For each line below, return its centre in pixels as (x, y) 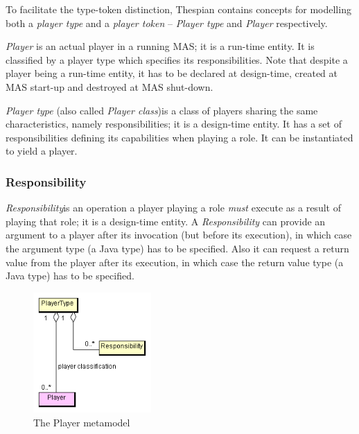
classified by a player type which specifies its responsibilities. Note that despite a (177, 59)
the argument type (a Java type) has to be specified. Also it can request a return (177, 248)
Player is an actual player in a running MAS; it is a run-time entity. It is (160, 46)
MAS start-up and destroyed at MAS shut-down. (110, 86)
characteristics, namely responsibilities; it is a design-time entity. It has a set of (174, 124)
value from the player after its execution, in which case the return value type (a (175, 262)
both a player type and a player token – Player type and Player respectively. (167, 23)
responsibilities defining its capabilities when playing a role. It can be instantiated (179, 137)
